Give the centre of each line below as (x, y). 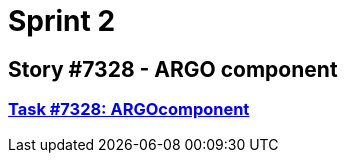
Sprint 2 (62, 21)
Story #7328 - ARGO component (173, 69)
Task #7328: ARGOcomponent (129, 109)
